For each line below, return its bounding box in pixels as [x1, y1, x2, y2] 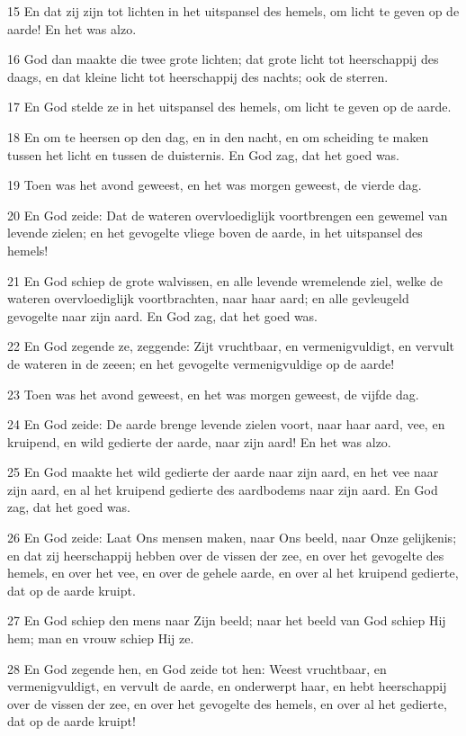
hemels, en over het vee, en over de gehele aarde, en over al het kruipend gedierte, [7, 563, 459, 582]
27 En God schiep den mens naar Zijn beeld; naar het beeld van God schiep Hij [7, 611, 446, 630]
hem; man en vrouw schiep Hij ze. [7, 629, 194, 648]
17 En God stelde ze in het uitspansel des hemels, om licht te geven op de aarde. [7, 97, 452, 116]
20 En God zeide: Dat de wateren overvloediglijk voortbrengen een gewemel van [7, 205, 448, 224]
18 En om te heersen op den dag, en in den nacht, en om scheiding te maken [7, 127, 429, 146]
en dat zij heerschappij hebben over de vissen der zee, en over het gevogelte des [7, 545, 444, 564]
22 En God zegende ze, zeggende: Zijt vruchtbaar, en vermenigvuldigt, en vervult [7, 337, 455, 355]
